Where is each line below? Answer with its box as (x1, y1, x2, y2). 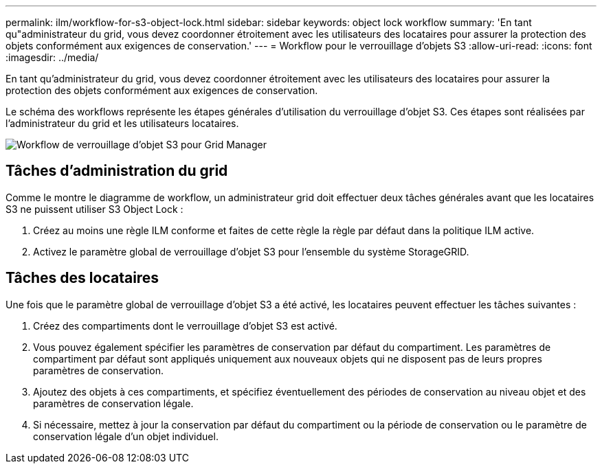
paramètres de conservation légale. (33, 397, 194, 409)
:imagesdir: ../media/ (5, 52, 99, 63)
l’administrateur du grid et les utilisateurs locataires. (5, 117, 239, 129)
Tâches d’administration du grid (5, 162, 228, 180)
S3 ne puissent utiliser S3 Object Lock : (5, 203, 183, 215)
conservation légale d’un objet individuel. (33, 430, 219, 442)
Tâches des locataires (5, 269, 159, 287)
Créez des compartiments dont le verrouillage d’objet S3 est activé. (33, 319, 337, 332)
